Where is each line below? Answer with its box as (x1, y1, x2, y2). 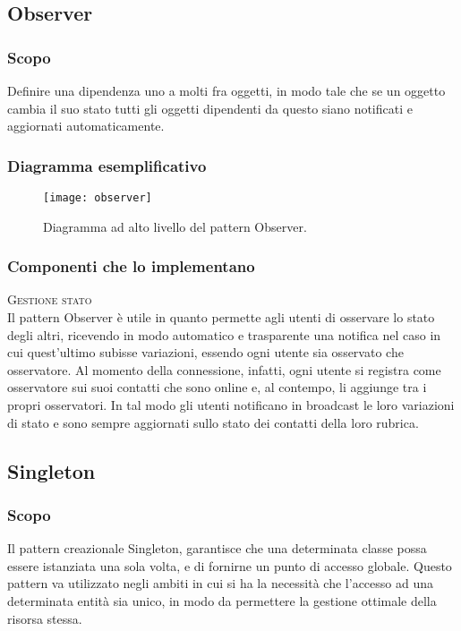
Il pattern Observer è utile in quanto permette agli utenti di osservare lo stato (7, 308, 435, 327)
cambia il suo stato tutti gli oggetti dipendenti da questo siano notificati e (7, 98, 413, 117)
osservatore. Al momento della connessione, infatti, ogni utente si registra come (7, 360, 441, 379)
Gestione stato (7, 290, 92, 309)
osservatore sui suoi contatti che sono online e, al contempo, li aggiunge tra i (7, 378, 427, 397)
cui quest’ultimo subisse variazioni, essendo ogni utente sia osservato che (7, 343, 404, 362)
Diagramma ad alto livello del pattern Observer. (43, 217, 307, 235)
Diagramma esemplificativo (7, 154, 207, 176)
